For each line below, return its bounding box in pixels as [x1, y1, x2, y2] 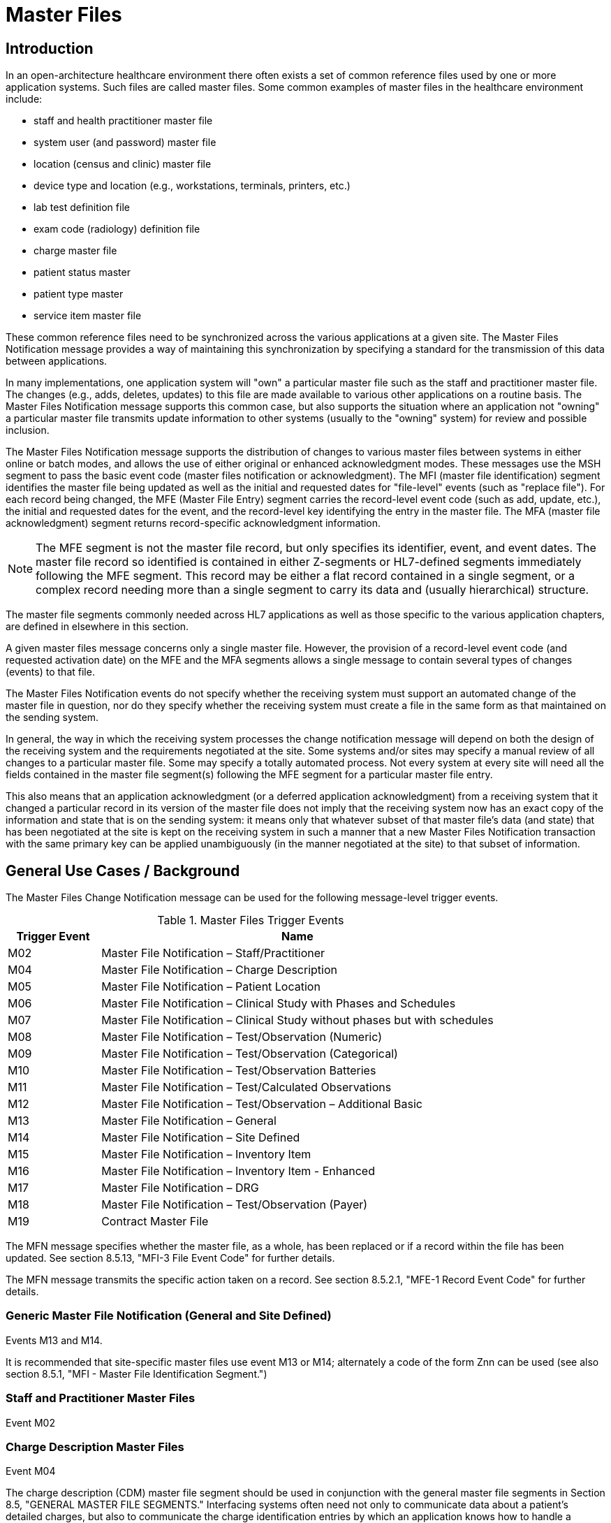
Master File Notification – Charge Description [101, 963, 337, 977]
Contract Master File [101, 1214, 209, 1229]
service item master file [34, 309, 142, 322]
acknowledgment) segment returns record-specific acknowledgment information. [6, 517, 381, 530]
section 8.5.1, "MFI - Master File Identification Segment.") [6, 1367, 267, 1380]
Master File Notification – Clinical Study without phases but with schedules [101, 1013, 494, 1028]
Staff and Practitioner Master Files [6, 1391, 196, 1406]
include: [6, 93, 43, 105]
